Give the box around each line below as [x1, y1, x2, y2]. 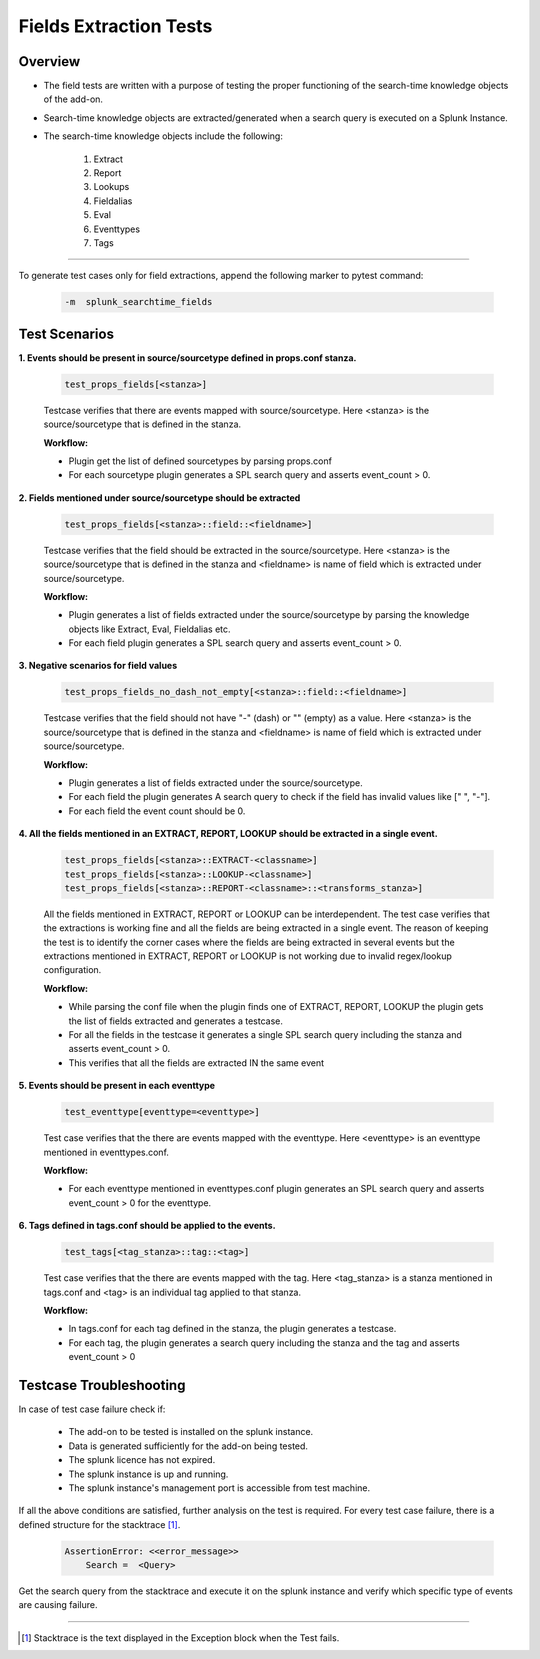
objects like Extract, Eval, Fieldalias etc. [68, 623, 231, 635]
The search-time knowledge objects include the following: [43, 130, 284, 142]
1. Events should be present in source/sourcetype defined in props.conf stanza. [18, 351, 357, 364]
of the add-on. [43, 93, 104, 105]
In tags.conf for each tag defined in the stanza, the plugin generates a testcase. [68, 1323, 397, 1335]
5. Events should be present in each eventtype [18, 1080, 215, 1092]
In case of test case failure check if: [18, 1403, 166, 1415]
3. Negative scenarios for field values [18, 660, 178, 672]
